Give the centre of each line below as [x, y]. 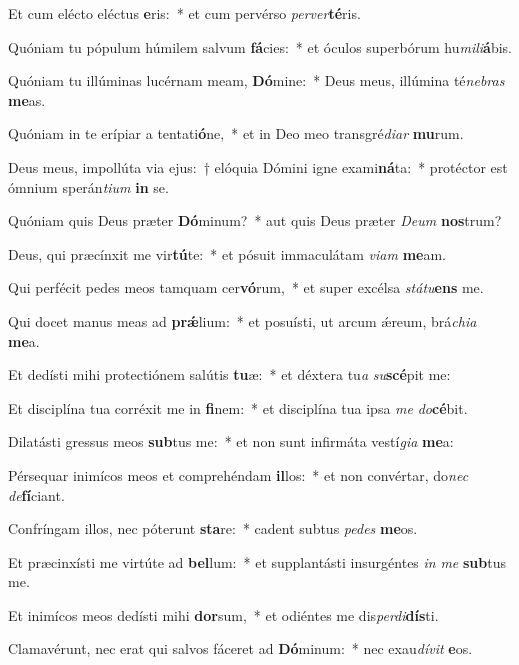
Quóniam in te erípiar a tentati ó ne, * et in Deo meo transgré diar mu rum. [236, 133]
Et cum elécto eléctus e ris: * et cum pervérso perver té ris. [184, 13]
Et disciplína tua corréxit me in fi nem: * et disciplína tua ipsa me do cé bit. [238, 407]
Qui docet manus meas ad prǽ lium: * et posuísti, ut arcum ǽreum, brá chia [242, 320]
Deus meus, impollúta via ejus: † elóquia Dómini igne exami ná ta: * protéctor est [258, 166]
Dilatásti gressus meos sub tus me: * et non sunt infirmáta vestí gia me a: [231, 441]
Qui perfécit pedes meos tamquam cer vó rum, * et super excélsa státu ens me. [246, 287]
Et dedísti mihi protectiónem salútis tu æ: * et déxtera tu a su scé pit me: [229, 374]
